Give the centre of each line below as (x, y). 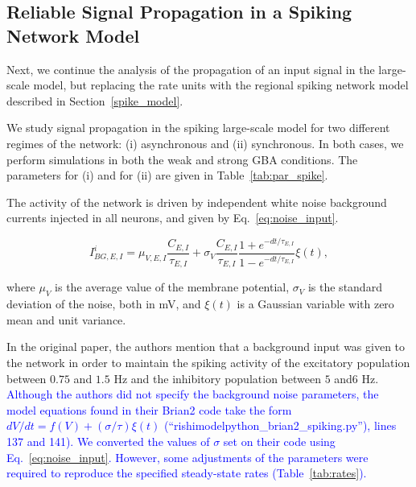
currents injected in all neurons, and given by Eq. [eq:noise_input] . (173, 218)
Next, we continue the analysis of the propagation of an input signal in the (191, 69)
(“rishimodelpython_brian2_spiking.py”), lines (280, 425)
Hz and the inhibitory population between (217, 378)
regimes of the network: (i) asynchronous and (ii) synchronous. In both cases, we (205, 143)
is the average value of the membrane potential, (172, 287)
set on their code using (279, 441)
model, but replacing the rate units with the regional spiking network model (221, 85)
